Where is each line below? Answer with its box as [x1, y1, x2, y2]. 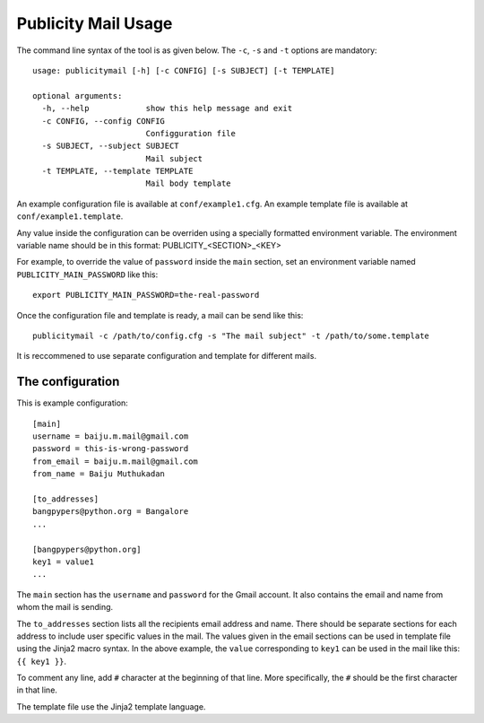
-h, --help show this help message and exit [41, 103, 293, 114]
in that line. [16, 684, 58, 695]
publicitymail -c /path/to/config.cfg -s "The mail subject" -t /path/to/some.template [32, 330, 430, 341]
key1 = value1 [32, 556, 94, 567]
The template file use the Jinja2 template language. [16, 701, 206, 712]
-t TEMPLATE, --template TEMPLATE [41, 166, 194, 177]
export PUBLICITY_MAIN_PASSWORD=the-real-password [32, 290, 260, 301]
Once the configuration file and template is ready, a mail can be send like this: [16, 309, 304, 320]
